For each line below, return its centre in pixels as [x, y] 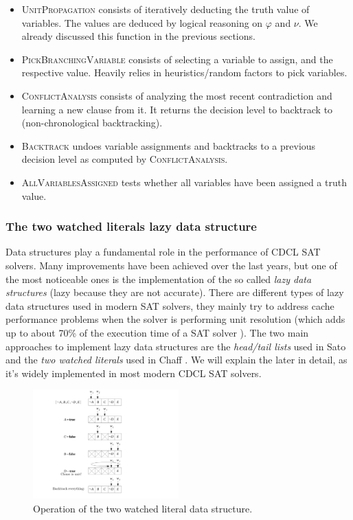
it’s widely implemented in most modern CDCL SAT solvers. [134, 373]
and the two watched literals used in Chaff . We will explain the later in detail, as [176, 360]
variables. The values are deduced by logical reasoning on [142, 22]
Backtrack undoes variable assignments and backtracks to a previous [169, 145]
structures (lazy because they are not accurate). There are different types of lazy [175, 292]
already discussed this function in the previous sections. [138, 36]
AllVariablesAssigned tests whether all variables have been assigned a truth [184, 182]
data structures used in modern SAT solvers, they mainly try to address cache [170, 305]
